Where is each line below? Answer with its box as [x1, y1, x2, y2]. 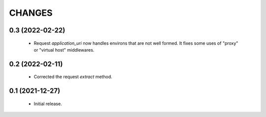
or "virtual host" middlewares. [33, 47, 95, 53]
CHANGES [9, 7, 53, 18]
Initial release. [33, 101, 62, 107]
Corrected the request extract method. [33, 74, 113, 80]
